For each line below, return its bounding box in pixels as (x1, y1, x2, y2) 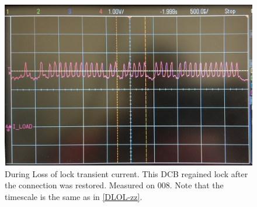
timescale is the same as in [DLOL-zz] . (5, 190, 143, 202)
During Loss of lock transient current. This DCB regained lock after (5, 167, 248, 180)
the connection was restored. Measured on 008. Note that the (5, 179, 224, 191)
